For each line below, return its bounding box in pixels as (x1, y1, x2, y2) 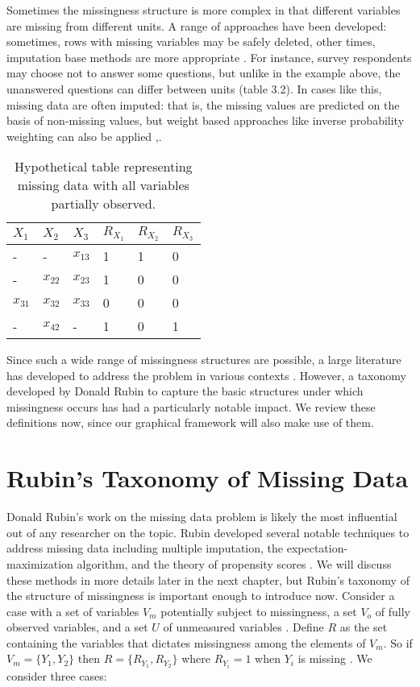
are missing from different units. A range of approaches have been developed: (6, 17, 387, 34)
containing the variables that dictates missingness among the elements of (6, 634, 366, 651)
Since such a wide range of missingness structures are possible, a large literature (6, 351, 401, 368)
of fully (375, 602, 410, 619)
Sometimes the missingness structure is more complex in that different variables (6, 2, 401, 18)
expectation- (286, 540, 348, 557)
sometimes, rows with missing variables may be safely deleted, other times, (6, 33, 376, 50)
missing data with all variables (17, 176, 189, 195)
